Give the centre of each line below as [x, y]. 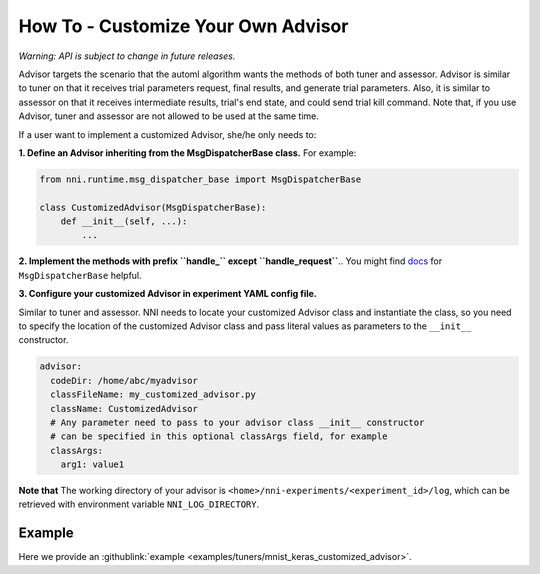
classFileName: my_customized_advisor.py [153, 394]
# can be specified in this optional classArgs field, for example [219, 436]
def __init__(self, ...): [124, 221]
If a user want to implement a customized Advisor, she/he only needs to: [167, 134]
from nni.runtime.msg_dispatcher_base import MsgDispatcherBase [200, 179]
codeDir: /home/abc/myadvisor [124, 380]
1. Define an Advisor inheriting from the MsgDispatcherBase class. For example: [187, 152]
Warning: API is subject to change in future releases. [127, 56]
